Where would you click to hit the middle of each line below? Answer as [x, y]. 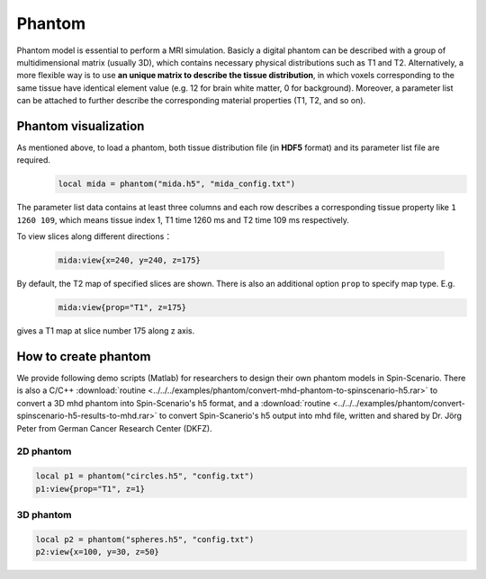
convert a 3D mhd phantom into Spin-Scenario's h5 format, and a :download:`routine [174, 403]
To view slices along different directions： [94, 236]
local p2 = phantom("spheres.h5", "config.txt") [145, 539]
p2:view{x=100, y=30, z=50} [97, 552]
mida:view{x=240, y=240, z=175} [130, 260]
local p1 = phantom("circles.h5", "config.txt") [145, 476]
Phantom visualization [81, 126]
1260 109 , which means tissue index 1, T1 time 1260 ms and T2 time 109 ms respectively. [183, 219]
